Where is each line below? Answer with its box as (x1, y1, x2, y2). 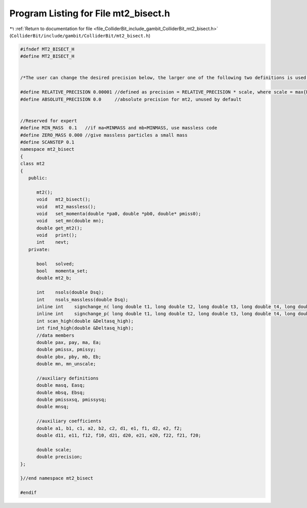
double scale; (36, 447, 72, 452)
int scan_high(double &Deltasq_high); (36, 318, 134, 324)
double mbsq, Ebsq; (36, 389, 85, 396)
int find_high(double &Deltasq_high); (36, 325, 134, 331)
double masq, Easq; (36, 382, 85, 388)
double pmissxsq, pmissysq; (36, 397, 107, 403)
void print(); (36, 233, 77, 238)
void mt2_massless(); (36, 203, 96, 210)
